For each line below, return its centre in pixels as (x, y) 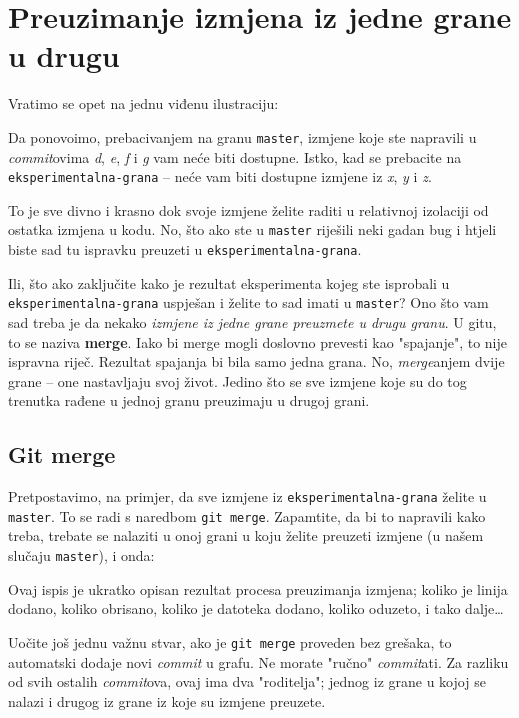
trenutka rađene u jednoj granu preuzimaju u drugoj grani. (189, 400)
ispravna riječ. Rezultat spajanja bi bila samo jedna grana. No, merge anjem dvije (256, 361)
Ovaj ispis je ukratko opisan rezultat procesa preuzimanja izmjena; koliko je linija (258, 588)
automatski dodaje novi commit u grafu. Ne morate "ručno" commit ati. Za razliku (258, 661)
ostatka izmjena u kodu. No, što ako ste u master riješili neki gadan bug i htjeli (252, 229)
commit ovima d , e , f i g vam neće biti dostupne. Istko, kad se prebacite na (235, 156)
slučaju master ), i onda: (81, 555)
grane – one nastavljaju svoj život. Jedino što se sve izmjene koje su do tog (237, 380)
